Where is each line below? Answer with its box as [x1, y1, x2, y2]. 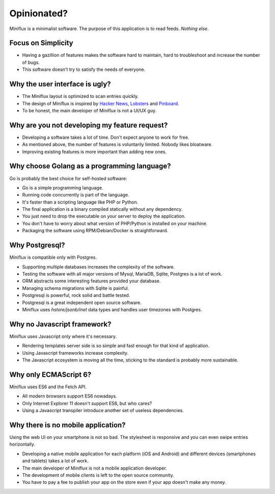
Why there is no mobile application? [9, 421, 126, 429]
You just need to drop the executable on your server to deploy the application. [22, 213, 186, 219]
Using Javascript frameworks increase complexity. [22, 350, 129, 356]
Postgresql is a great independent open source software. [22, 299, 142, 306]
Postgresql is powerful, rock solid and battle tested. [22, 292, 130, 299]
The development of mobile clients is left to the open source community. [22, 472, 174, 478]
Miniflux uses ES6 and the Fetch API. [9, 383, 87, 390]
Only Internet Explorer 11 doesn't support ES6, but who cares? [22, 400, 152, 406]
